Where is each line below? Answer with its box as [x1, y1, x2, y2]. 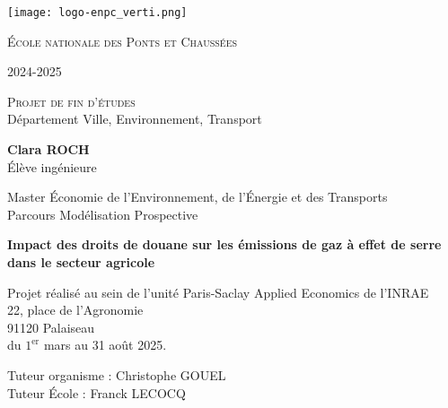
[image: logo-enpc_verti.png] [7, 6, 188, 19]
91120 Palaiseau [7, 317, 95, 336]
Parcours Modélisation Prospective [7, 204, 198, 223]
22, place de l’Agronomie [7, 300, 144, 319]
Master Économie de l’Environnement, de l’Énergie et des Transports [7, 187, 388, 206]
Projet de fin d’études [7, 91, 136, 110]
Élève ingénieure [7, 157, 97, 176]
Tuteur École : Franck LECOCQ [7, 383, 186, 402]
